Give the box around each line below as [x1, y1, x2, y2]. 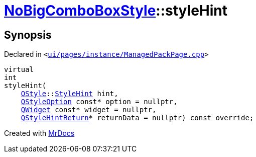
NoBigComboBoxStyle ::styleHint [4, 2, 227, 19]
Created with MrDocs [4, 129, 75, 138]
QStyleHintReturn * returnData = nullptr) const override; [21, 114, 254, 122]
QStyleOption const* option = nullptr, [21, 98, 178, 106]
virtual [4, 65, 34, 74]
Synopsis [4, 28, 52, 41]
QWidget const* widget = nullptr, [21, 106, 157, 114]
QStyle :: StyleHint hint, [21, 90, 118, 98]
